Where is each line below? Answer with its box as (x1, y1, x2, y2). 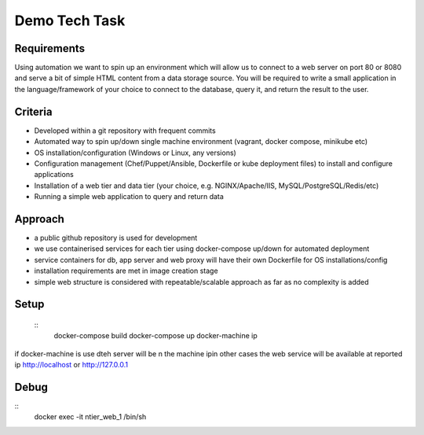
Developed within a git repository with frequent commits (34, 126, 216, 135)
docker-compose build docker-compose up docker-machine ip (53, 331, 258, 341)
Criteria (14, 105, 53, 118)
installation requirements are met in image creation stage (34, 266, 219, 275)
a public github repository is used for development (34, 233, 198, 242)
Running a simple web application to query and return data (34, 192, 224, 201)
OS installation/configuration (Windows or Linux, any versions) (34, 148, 237, 157)
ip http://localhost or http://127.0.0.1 (14, 360, 129, 370)
